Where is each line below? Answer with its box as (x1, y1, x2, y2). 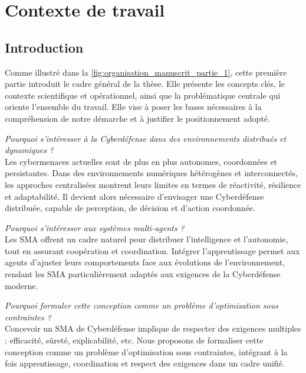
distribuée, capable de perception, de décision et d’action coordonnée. (5, 202, 255, 214)
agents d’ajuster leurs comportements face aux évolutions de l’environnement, (5, 256, 285, 268)
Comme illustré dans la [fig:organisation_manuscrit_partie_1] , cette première (5, 66, 287, 78)
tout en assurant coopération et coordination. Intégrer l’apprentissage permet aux (5, 244, 300, 257)
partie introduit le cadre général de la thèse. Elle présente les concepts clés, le (5, 77, 285, 90)
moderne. (5, 279, 38, 291)
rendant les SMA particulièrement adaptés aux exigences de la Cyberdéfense (5, 268, 281, 280)
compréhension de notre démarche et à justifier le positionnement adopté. (5, 112, 270, 124)
